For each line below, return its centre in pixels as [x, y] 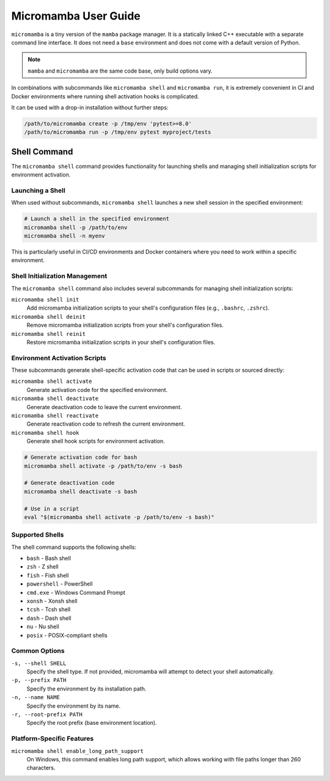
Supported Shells [38, 535]
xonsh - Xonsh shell [52, 601]
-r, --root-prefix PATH [47, 715]
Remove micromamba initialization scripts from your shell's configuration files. [125, 325]
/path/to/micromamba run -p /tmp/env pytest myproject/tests [118, 132]
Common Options [38, 651]
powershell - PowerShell [60, 584]
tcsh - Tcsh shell [49, 609]
